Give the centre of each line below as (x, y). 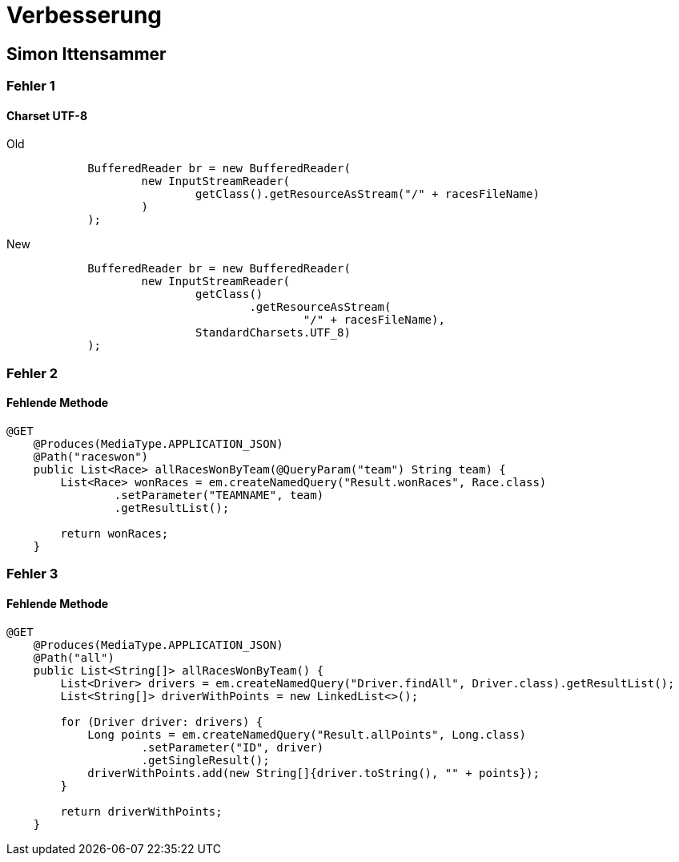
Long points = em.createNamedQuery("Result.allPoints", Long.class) (307, 734)
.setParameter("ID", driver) (233, 747)
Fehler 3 (32, 574)
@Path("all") (74, 657)
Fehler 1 (31, 86)
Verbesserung (84, 15)
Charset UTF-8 (47, 115)
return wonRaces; (115, 533)
